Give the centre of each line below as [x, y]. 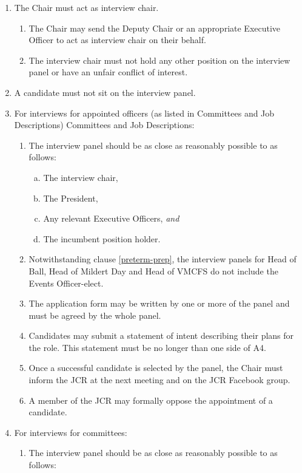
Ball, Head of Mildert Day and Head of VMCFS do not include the [153, 271]
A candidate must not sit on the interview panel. [105, 92]
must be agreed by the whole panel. [95, 315]
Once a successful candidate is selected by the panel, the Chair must [156, 368]
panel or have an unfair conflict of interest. [108, 72]
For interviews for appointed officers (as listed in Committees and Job [144, 113]
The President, [71, 198]
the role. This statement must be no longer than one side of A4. [147, 347]
